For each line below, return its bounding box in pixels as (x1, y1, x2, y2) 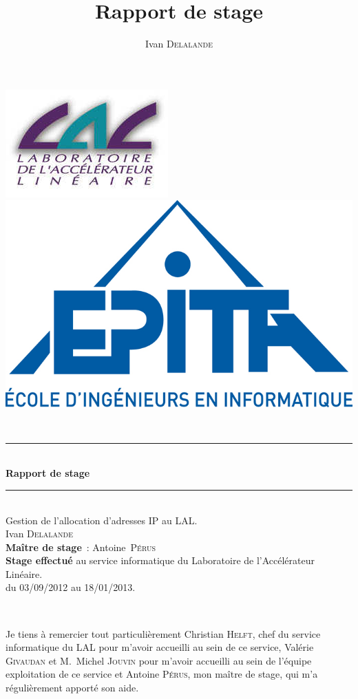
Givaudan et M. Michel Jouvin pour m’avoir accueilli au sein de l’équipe (6, 653, 312, 667)
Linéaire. (6, 566, 43, 581)
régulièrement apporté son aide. (6, 680, 139, 695)
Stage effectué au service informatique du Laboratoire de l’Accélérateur (6, 553, 315, 568)
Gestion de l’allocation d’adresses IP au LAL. (6, 513, 198, 527)
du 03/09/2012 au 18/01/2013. (6, 580, 136, 594)
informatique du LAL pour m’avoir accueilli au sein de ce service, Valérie (6, 640, 314, 654)
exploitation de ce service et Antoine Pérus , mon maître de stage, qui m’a (6, 667, 318, 681)
